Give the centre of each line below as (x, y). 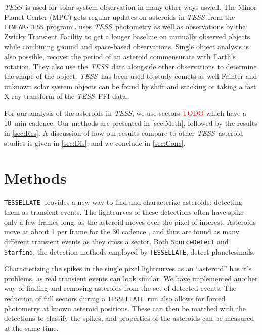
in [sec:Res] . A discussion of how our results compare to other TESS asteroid (124, 133)
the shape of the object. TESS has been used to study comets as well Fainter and (131, 76)
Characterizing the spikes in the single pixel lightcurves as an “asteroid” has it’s (128, 268)
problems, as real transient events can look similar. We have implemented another (131, 278)
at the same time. (31, 328)
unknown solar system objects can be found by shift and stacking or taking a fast (130, 86)
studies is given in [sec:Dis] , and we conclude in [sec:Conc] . (95, 142)
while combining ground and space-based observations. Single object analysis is (127, 46)
